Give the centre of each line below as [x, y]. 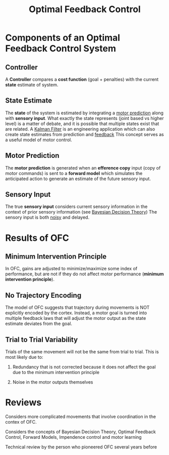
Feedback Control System [61, 49]
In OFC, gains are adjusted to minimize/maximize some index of [71, 269]
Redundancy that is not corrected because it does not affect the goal [84, 367]
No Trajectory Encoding [43, 295]
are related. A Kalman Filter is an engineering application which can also [80, 129]
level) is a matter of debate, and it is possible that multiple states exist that [82, 123]
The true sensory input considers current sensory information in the [76, 206]
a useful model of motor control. [39, 140]
